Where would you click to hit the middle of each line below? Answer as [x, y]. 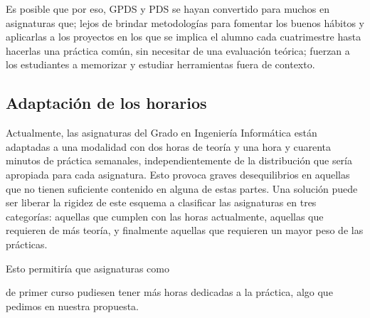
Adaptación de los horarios [106, 103]
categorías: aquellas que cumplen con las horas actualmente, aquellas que [165, 216]
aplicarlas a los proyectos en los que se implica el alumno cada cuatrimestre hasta [184, 37]
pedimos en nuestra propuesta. [72, 306]
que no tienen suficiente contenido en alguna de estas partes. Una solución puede [182, 188]
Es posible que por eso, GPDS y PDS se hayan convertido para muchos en [168, 9]
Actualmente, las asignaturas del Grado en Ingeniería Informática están [162, 133]
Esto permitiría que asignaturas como [88, 268]
